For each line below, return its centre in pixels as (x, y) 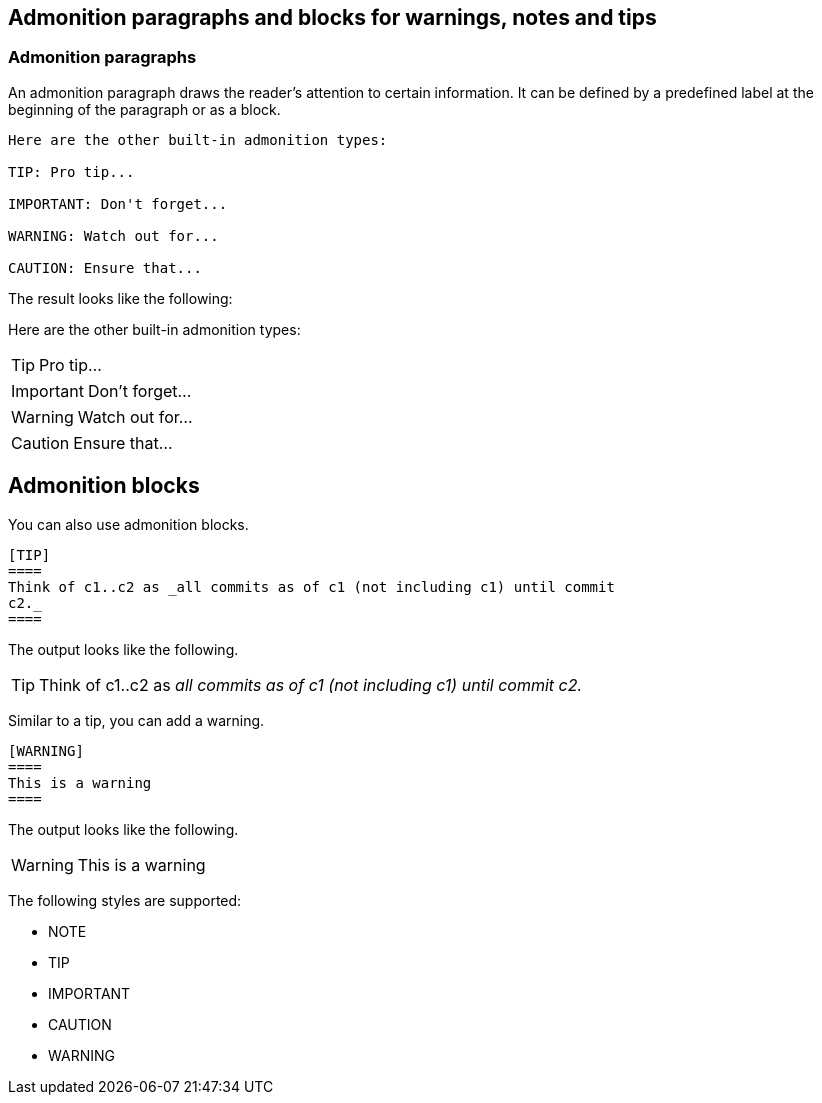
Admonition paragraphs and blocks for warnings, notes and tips (332, 17)
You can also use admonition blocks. (128, 524)
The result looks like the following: (120, 298)
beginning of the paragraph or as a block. (144, 109)
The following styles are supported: (125, 900)
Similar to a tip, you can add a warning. (136, 720)
